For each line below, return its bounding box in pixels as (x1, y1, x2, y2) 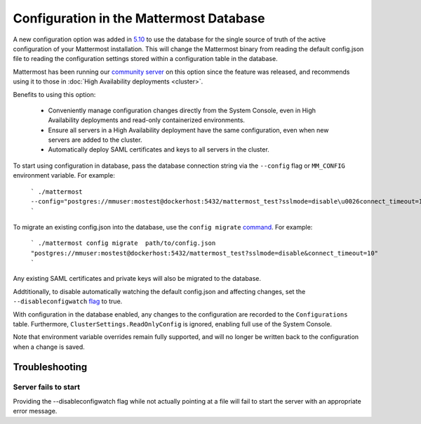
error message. (13, 407, 58, 416)
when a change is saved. (13, 343, 86, 351)
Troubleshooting (13, 361, 88, 373)
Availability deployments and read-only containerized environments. (48, 116, 246, 124)
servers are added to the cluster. (48, 135, 142, 144)
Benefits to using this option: (13, 90, 96, 98)
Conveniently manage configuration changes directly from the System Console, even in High (48, 106, 316, 114)
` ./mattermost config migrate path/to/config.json (30, 239, 216, 247)
